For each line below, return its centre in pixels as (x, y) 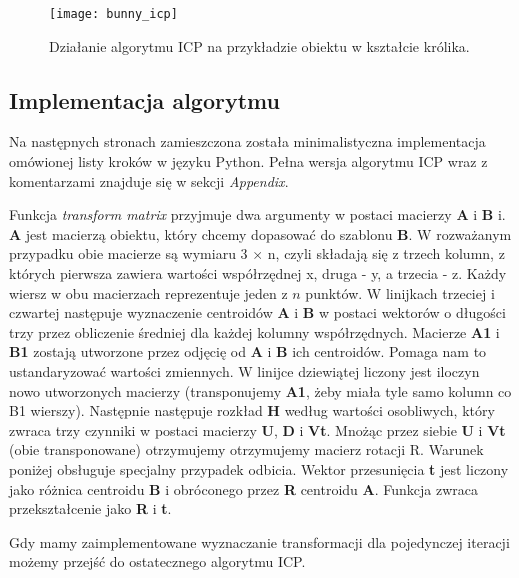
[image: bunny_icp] (113, 14)
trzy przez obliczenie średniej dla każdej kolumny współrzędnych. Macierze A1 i (254, 331)
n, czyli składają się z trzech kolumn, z (386, 253)
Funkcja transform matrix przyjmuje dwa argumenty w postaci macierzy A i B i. (257, 214)
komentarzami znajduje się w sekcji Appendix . (149, 180)
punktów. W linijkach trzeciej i (400, 292)
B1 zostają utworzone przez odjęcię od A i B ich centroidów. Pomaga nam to (248, 351)
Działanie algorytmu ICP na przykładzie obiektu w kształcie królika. (259, 45)
